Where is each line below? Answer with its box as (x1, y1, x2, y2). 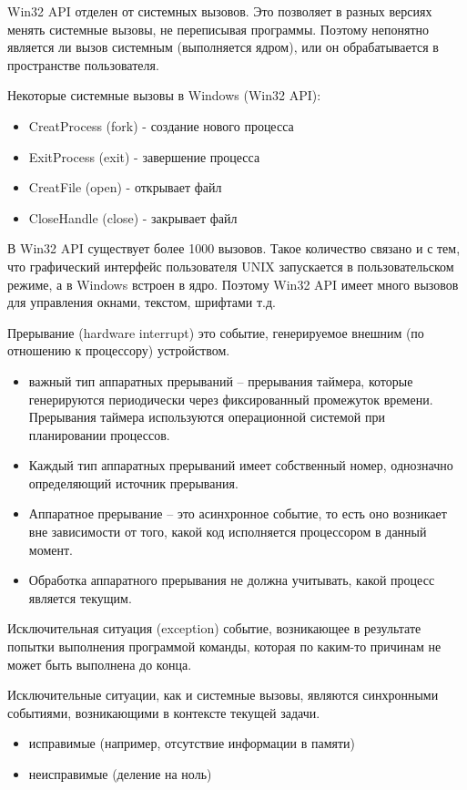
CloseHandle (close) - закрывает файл (28, 208, 238, 227)
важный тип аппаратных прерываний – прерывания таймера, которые (28, 371, 413, 390)
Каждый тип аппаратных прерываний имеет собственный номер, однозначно (28, 456, 453, 475)
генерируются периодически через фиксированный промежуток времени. (28, 389, 433, 408)
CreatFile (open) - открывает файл (28, 178, 222, 197)
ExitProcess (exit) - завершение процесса (28, 147, 260, 166)
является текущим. (28, 588, 132, 607)
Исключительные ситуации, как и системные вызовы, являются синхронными (7, 685, 439, 704)
